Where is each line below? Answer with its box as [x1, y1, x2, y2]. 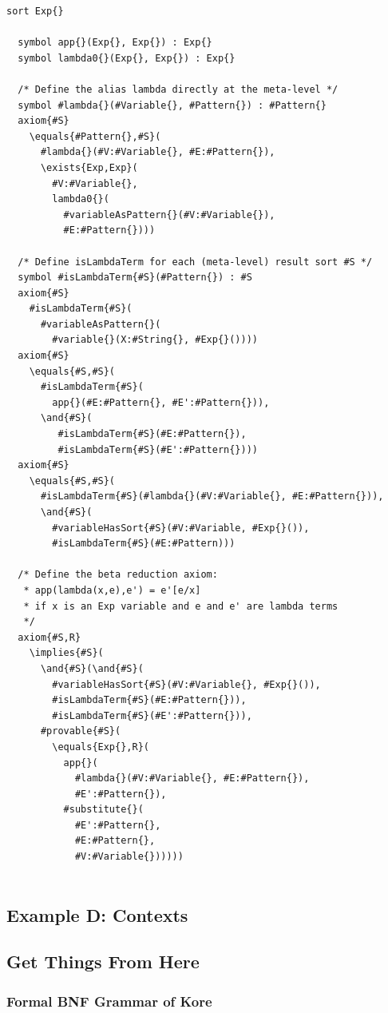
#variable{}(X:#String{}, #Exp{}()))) [52, 334, 258, 346]
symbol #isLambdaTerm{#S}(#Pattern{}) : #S [18, 272, 252, 284]
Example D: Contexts [6, 902, 188, 927]
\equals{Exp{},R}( [52, 741, 149, 753]
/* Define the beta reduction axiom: [18, 569, 218, 581]
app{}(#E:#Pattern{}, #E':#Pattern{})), [52, 396, 270, 408]
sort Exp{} [6, 6, 64, 17]
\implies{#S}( [29, 647, 104, 659]
